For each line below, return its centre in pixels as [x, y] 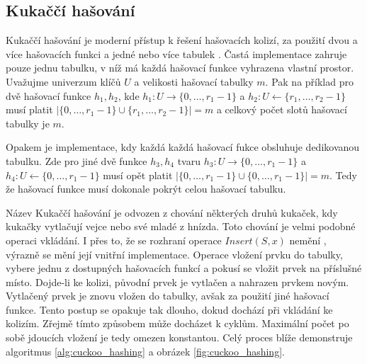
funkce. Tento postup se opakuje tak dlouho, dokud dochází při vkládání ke [169, 309]
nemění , [308, 240]
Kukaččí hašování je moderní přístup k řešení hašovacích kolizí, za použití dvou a [182, 40]
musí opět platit [138, 175]
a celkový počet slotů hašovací [282, 109]
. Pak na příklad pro [309, 81]
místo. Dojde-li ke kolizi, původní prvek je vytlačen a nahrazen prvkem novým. [177, 281]
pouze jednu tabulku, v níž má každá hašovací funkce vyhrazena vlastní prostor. [180, 68]
